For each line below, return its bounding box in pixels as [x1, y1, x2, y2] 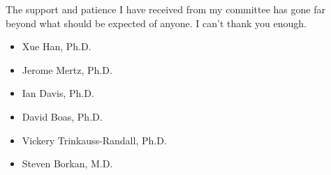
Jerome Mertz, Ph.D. [22, 62, 112, 77]
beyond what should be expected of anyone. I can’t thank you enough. [6, 15, 307, 30]
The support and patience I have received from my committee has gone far [6, 2, 325, 16]
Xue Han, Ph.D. [22, 39, 91, 54]
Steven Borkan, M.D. [22, 156, 113, 171]
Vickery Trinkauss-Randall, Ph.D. [22, 132, 167, 147]
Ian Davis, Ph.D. [22, 86, 94, 100]
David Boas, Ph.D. [22, 109, 103, 123]
